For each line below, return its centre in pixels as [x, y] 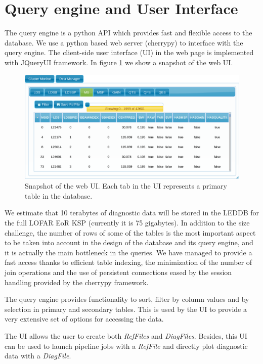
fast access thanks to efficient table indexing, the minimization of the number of [128, 262]
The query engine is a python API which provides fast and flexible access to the [128, 33]
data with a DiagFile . [38, 356]
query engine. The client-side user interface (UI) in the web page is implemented [129, 52]
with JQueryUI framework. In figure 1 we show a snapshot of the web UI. [119, 62]
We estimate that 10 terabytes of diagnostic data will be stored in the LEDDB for [132, 213]
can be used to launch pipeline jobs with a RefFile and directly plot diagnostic [126, 346]
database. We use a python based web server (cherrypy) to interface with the [124, 42]
